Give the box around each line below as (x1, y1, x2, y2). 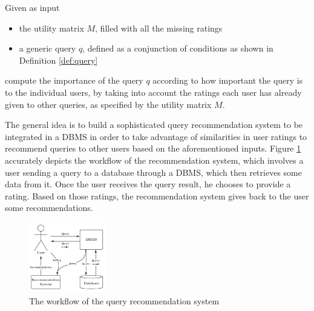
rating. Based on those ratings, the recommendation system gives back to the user (5, 189, 309, 202)
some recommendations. (5, 201, 93, 214)
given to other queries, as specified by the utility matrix (5, 98, 212, 110)
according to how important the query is (152, 74, 303, 87)
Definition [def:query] (19, 53, 98, 66)
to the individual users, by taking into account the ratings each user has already (5, 85, 302, 98)
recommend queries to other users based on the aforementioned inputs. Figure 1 (5, 142, 301, 155)
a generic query (19, 42, 76, 55)
